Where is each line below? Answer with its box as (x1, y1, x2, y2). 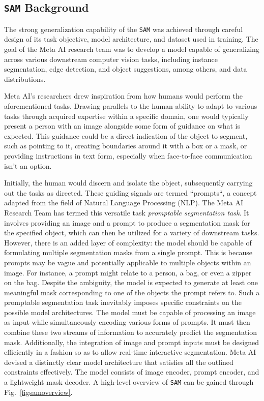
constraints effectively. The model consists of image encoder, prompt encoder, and (4, 366, 259, 377)
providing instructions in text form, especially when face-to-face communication (4, 150, 252, 161)
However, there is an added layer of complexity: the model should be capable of (4, 237, 252, 248)
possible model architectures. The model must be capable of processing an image (4, 306, 256, 317)
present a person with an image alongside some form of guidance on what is (4, 120, 241, 131)
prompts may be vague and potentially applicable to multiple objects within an (4, 257, 251, 267)
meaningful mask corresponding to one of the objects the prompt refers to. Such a (4, 287, 260, 297)
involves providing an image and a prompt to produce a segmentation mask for (4, 217, 250, 228)
